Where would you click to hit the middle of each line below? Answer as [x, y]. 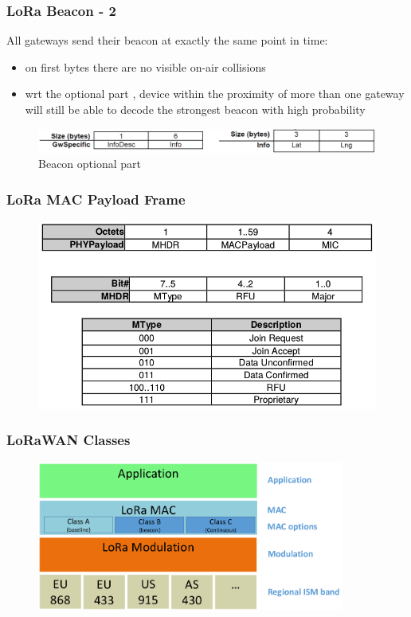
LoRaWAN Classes [68, 440]
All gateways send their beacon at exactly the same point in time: [167, 40]
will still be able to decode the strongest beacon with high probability [195, 109]
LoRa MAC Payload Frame [96, 199]
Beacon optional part [90, 164]
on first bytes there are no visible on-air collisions [145, 66]
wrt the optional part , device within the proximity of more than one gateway [215, 94]
